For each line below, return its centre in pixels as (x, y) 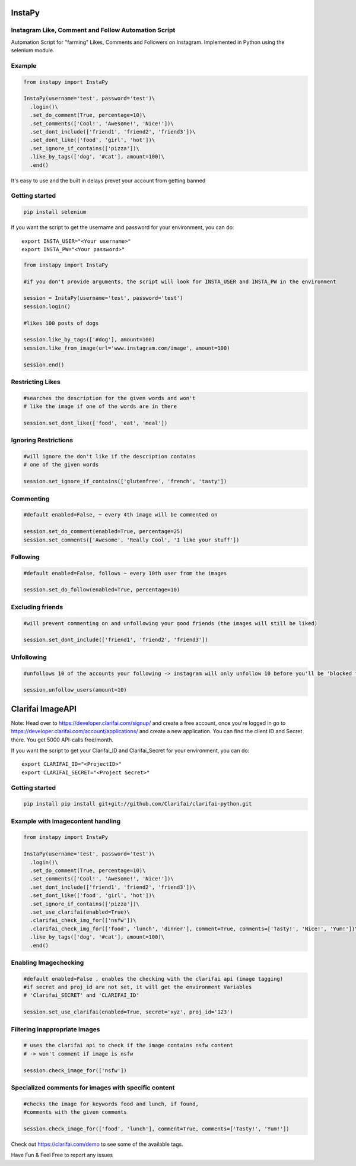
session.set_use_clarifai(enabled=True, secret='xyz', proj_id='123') (128, 1012)
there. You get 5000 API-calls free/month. (62, 740)
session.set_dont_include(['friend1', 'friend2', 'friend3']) (116, 640)
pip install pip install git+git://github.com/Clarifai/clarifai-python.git (138, 804)
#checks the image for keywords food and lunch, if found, (111, 1104)
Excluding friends (37, 607)
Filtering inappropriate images (55, 1029)
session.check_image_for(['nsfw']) (75, 1070)
